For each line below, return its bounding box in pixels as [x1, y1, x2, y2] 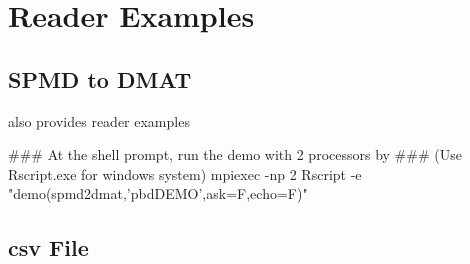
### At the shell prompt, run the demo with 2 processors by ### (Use [8, 144, 462, 165]
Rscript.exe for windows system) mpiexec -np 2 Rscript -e [8, 163, 362, 184]
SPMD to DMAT [8, 63, 192, 94]
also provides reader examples [8, 110, 190, 131]
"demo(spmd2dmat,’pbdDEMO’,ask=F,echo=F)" [8, 183, 308, 204]
